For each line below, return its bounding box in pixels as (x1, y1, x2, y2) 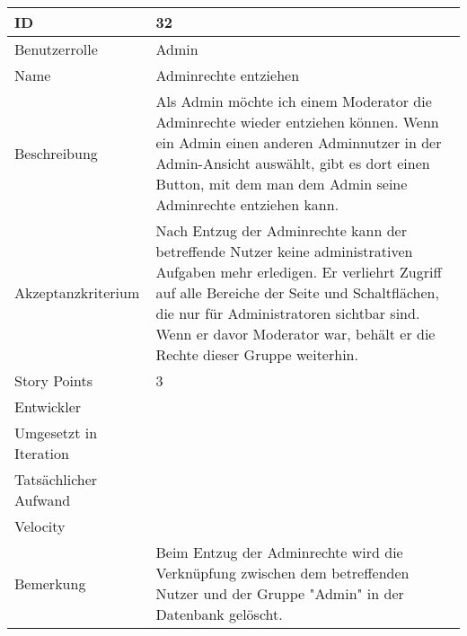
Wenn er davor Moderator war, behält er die (155, 323, 436, 344)
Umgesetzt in (14, 422, 98, 443)
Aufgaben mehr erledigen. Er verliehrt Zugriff (155, 261, 442, 282)
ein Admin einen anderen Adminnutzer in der (155, 132, 442, 153)
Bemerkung (14, 572, 86, 594)
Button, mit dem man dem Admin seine (155, 173, 408, 194)
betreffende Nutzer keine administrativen (155, 241, 413, 261)
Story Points (14, 370, 93, 391)
